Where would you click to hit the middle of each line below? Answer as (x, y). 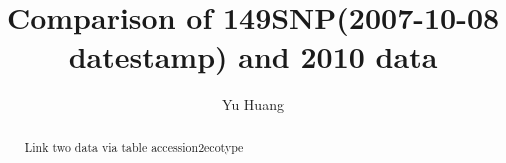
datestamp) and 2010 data (253, 56)
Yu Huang (253, 104)
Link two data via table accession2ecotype (134, 146)
